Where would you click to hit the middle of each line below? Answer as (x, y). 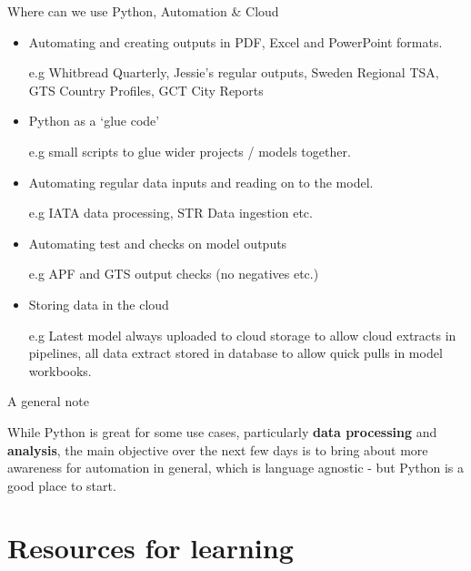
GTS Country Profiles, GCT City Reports (146, 90)
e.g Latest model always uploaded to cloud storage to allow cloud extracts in (242, 335)
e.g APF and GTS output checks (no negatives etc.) (174, 274)
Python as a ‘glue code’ (94, 121)
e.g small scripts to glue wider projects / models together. (190, 151)
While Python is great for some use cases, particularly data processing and (222, 431)
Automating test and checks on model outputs (158, 243)
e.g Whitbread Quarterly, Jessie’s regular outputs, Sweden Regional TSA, (234, 72)
